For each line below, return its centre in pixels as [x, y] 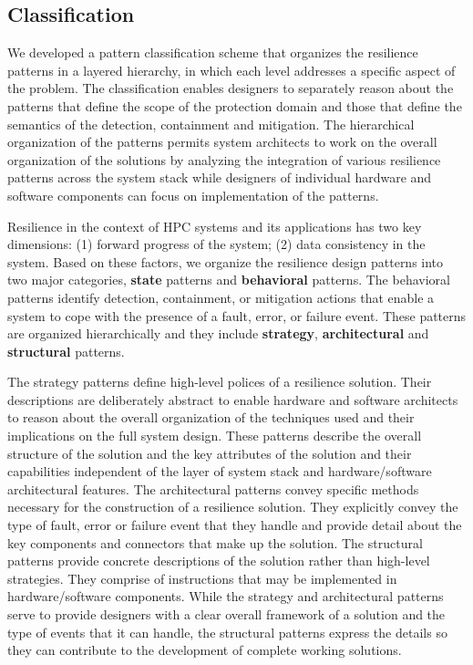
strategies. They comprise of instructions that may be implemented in [202, 578]
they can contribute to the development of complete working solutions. [205, 650]
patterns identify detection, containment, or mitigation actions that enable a [221, 297]
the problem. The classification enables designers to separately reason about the [231, 88]
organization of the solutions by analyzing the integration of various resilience [224, 159]
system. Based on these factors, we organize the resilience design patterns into [226, 261]
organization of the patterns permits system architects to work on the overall [222, 142]
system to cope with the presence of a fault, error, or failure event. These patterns [237, 315]
